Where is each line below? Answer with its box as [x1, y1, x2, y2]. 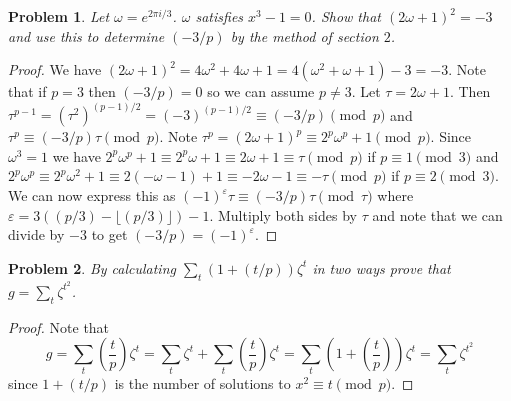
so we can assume [207, 81, 315, 102]
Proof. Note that [8, 316, 110, 337]
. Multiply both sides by [209, 204, 357, 225]
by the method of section [230, 25, 379, 46]
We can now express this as [8, 185, 176, 206]
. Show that [311, 6, 381, 26]
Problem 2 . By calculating [8, 257, 176, 278]
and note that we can [372, 204, 503, 225]
